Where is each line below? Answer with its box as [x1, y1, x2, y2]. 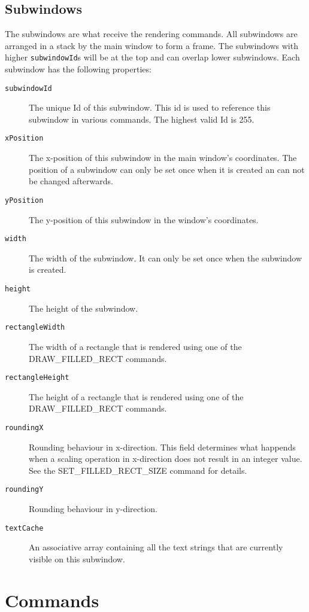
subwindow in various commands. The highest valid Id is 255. [29, 112, 255, 125]
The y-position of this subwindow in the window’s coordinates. [29, 213, 259, 226]
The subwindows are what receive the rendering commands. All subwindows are [5, 28, 298, 40]
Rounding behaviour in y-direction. [29, 503, 157, 515]
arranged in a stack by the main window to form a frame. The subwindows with [5, 39, 298, 51]
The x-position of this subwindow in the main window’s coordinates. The [29, 151, 297, 164]
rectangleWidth [5, 323, 65, 332]
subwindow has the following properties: [5, 63, 152, 75]
